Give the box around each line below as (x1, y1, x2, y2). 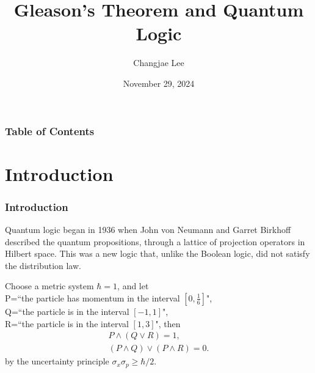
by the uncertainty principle (5, 355, 109, 367)
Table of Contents (5, 123, 95, 138)
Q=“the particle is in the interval (5, 305, 129, 317)
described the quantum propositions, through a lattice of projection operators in (5, 235, 305, 248)
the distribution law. (5, 259, 81, 271)
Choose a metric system (5, 279, 94, 292)
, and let (117, 279, 149, 292)
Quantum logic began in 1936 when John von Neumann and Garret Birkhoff (5, 223, 291, 236)
